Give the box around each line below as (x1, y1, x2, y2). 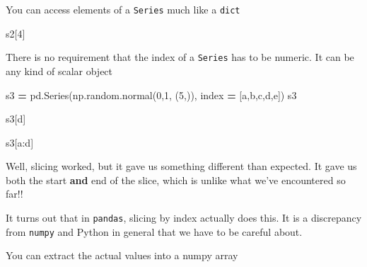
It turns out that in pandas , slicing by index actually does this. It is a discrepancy (6, 210, 362, 225)
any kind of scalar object (6, 63, 113, 78)
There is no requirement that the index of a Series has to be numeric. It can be (6, 50, 354, 64)
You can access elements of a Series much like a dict (6, 2, 240, 16)
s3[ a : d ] (6, 135, 34, 149)
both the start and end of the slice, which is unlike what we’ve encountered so (6, 172, 346, 187)
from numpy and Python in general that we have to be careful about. (6, 224, 303, 239)
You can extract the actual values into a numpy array (6, 248, 238, 263)
